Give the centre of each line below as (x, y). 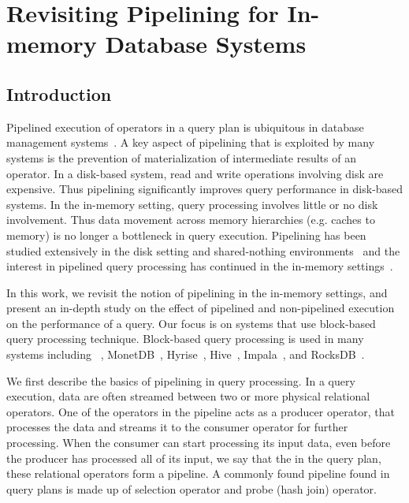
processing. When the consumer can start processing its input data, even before (199, 443)
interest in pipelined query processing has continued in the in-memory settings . (200, 266)
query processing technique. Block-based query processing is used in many (185, 339)
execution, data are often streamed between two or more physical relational (188, 396)
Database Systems (206, 44)
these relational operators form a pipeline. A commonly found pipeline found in (198, 473)
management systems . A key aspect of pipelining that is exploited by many (191, 142)
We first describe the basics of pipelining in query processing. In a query (181, 380)
